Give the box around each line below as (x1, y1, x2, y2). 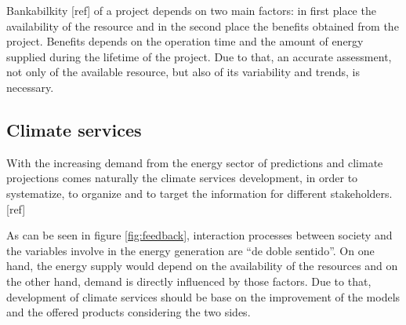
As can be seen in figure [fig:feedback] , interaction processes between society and (6, 227, 393, 243)
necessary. (6, 79, 54, 95)
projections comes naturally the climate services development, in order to (6, 170, 358, 186)
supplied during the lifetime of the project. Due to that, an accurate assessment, (6, 48, 392, 64)
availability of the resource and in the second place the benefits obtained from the (6, 17, 399, 34)
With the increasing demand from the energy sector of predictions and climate (6, 154, 383, 170)
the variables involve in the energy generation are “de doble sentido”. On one (6, 242, 375, 258)
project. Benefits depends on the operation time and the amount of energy (6, 33, 364, 49)
